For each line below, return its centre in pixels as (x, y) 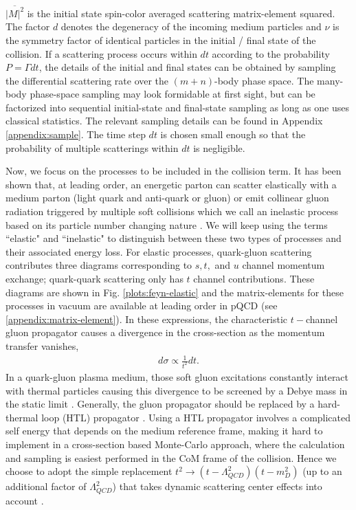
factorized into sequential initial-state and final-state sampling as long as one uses (177, 107)
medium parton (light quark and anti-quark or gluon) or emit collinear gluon (167, 198)
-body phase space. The (264, 80)
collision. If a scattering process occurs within (101, 53)
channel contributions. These (254, 278)
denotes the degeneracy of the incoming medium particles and (191, 26)
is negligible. (219, 147)
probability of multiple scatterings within (92, 147)
